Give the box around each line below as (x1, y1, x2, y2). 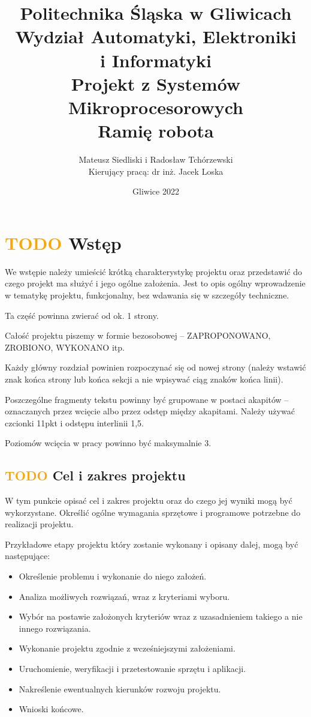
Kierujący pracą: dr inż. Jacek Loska (88, 165, 224, 177)
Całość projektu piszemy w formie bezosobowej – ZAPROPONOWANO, (5, 329, 271, 342)
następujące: (5, 549, 50, 562)
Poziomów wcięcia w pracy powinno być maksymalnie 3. (5, 437, 212, 449)
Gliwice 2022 (132, 185, 179, 198)
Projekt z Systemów (71, 71, 241, 95)
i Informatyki (100, 47, 212, 72)
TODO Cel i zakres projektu (5, 466, 186, 485)
